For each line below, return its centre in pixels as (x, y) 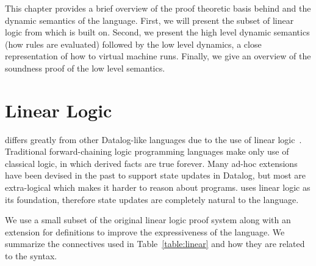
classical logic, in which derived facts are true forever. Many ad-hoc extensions (151, 163)
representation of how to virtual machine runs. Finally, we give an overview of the (158, 56)
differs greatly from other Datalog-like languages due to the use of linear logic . (153, 139)
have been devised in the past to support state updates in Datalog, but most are (156, 175)
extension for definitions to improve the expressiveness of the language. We (145, 231)
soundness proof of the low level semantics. (85, 68)
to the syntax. (31, 256)
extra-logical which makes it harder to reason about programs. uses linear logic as (158, 187)
